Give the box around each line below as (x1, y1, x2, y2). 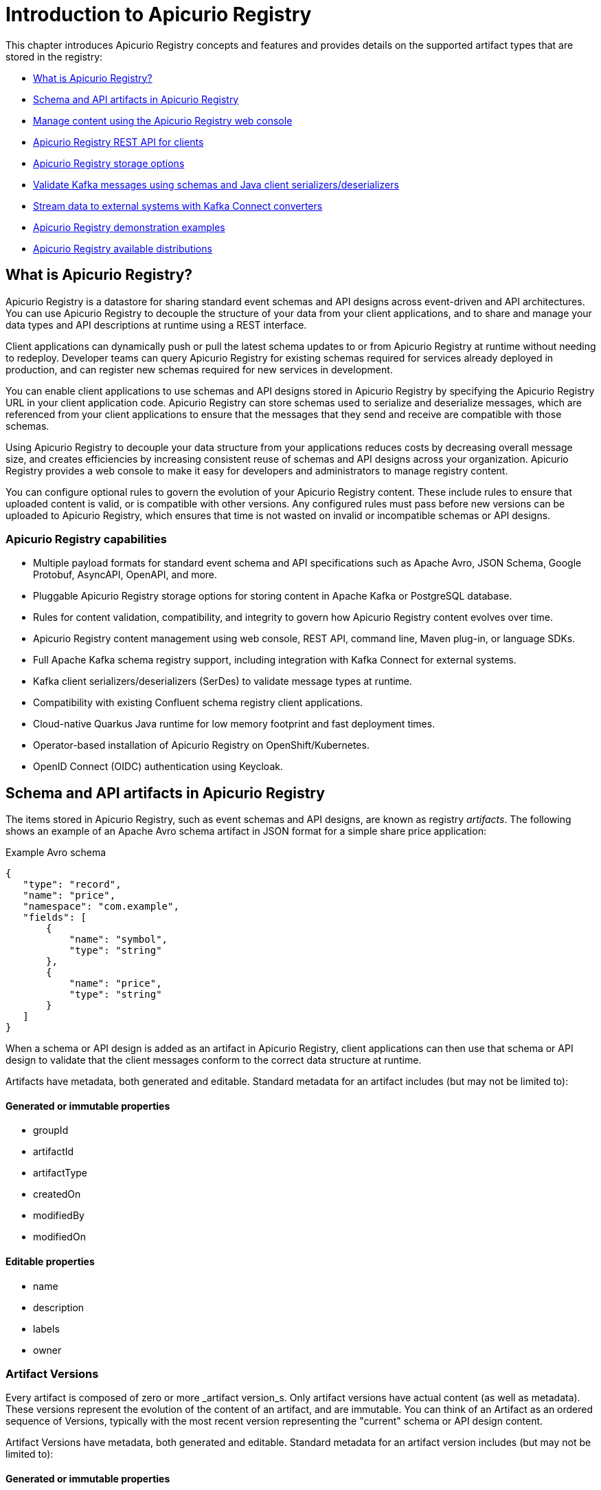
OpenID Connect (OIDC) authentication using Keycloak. (33, 760, 283, 773)
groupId (33, 1124, 69, 1137)
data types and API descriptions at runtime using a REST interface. (5, 318, 307, 331)
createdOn (33, 1188, 81, 1201)
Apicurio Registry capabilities (5, 532, 167, 546)
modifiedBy (33, 1209, 84, 1222)
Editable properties (5, 1256, 95, 1268)
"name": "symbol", (69, 934, 168, 945)
